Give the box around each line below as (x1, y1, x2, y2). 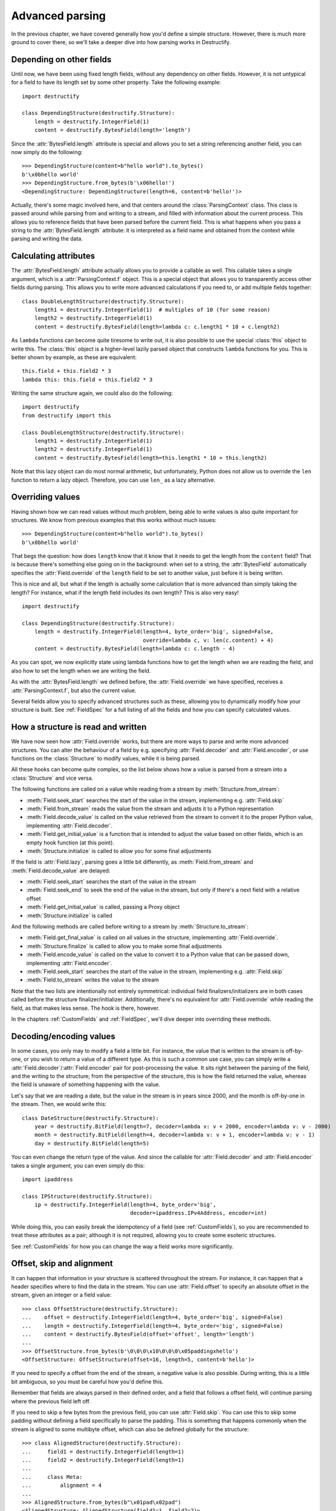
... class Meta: (22, 1474, 83, 1480)
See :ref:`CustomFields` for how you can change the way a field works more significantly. (11, 1243, 234, 1250)
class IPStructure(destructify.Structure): (22, 1192, 153, 1200)
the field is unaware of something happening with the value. (11, 1081, 160, 1088)
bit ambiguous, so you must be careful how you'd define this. (11, 1378, 164, 1385)
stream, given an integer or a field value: (11, 1291, 112, 1299)
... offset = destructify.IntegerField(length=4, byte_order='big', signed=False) (22, 1314, 283, 1321)
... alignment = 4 (22, 1482, 102, 1489)
